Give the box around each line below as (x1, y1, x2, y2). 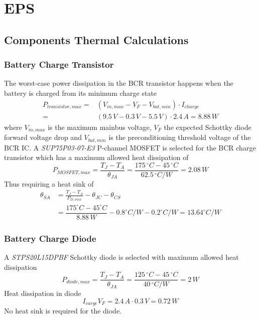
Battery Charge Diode (4, 232, 96, 244)
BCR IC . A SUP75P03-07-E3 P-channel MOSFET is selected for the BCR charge (4, 142, 256, 152)
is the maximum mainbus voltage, (48, 121, 152, 132)
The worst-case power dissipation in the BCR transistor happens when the (4, 78, 233, 88)
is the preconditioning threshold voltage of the (108, 132, 251, 142)
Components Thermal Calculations (4, 32, 189, 47)
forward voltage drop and (4, 132, 82, 142)
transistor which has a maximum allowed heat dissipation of (4, 152, 189, 163)
